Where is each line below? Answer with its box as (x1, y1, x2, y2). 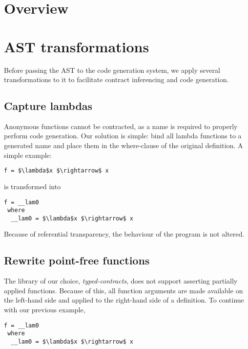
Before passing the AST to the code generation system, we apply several (4, 65, 220, 75)
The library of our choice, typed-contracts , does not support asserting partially (4, 276, 238, 286)
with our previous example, (4, 305, 85, 315)
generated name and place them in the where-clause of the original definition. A (4, 140, 243, 151)
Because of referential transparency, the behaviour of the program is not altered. (4, 229, 245, 239)
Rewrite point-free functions (4, 253, 150, 268)
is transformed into (4, 181, 61, 191)
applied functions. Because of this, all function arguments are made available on (4, 285, 243, 295)
